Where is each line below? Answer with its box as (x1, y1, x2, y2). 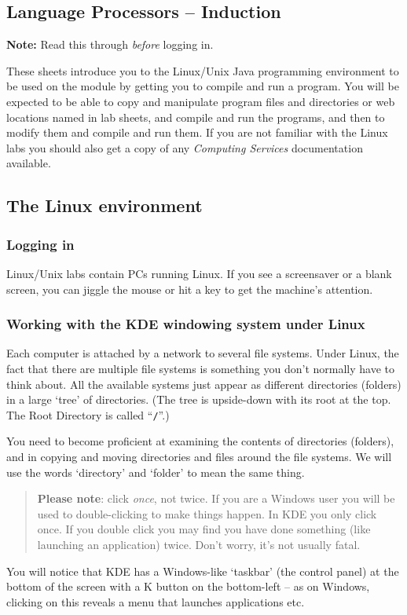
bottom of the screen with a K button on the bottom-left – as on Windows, (6, 578, 370, 595)
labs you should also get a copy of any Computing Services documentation (6, 139, 363, 156)
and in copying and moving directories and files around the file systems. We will (6, 448, 392, 464)
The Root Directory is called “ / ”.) (6, 406, 170, 423)
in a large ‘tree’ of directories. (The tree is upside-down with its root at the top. (6, 391, 391, 408)
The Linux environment (6, 193, 203, 218)
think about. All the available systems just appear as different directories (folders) (6, 375, 401, 392)
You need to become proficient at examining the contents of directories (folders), (6, 433, 394, 449)
